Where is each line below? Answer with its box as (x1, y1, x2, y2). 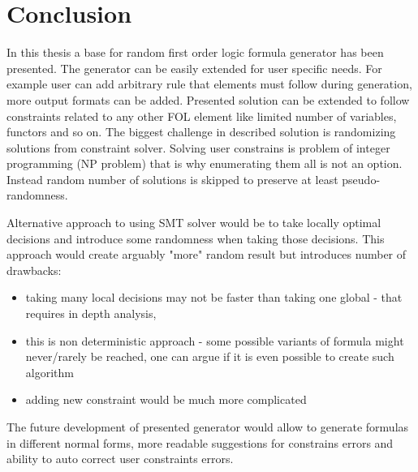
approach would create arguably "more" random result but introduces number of (6, 246, 407, 263)
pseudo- (342, 170, 381, 187)
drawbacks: (6, 261, 62, 278)
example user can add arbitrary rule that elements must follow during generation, (6, 75, 412, 92)
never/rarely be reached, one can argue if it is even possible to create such (25, 348, 394, 365)
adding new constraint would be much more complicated (25, 391, 307, 408)
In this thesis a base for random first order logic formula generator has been (6, 44, 384, 61)
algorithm (25, 363, 74, 380)
